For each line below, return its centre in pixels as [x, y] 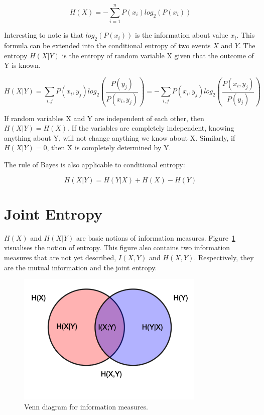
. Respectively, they [224, 257]
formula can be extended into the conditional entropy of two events [107, 45]
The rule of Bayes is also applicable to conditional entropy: [95, 165]
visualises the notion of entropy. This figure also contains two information [117, 247]
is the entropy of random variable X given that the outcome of [158, 55]
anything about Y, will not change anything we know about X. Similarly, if [120, 137]
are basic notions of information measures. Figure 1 [156, 237]
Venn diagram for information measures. [86, 406]
